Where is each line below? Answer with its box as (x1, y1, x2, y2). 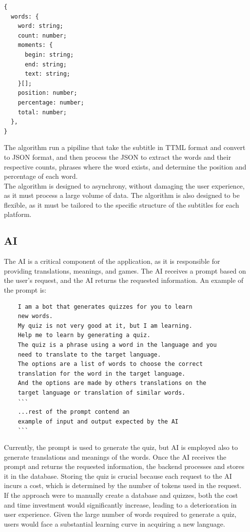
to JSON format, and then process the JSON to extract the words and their (4, 151, 231, 162)
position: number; (18, 89, 77, 97)
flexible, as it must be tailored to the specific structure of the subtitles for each (4, 199, 239, 210)
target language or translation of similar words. (18, 389, 186, 396)
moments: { (18, 42, 53, 49)
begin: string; (24, 51, 74, 58)
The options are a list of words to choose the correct (18, 361, 203, 368)
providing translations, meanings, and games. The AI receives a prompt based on (4, 265, 246, 276)
